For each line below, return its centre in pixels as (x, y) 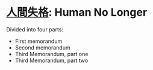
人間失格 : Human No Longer (77, 12)
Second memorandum (42, 47)
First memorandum (39, 41)
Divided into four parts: (35, 29)
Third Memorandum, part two (52, 60)
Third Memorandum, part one (52, 54)
